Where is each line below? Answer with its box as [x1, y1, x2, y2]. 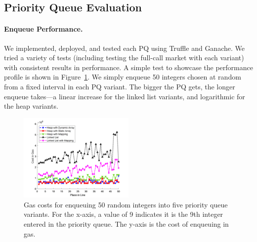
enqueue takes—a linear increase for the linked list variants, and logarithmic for [4, 91, 245, 101]
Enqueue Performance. [4, 24, 83, 34]
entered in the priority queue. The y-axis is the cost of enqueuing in [24, 219, 229, 229]
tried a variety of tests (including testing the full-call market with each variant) [4, 52, 244, 63]
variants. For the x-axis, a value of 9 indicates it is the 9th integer [24, 209, 223, 219]
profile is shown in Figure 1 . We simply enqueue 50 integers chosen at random [4, 72, 241, 82]
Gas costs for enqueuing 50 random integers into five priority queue [24, 199, 228, 209]
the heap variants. [4, 101, 58, 111]
